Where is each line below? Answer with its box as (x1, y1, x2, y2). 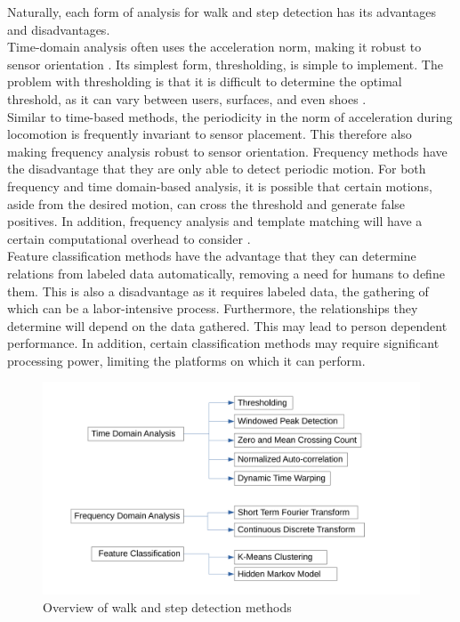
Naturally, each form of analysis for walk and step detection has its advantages (7, 3, 437, 20)
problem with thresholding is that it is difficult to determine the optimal (7, 72, 402, 91)
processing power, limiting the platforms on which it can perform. (7, 351, 366, 369)
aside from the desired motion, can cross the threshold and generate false (7, 194, 406, 213)
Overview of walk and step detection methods (43, 597, 292, 616)
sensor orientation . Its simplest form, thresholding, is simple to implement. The (7, 54, 443, 73)
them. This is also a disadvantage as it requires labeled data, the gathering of (7, 281, 429, 300)
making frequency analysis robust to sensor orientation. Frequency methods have (7, 141, 448, 160)
